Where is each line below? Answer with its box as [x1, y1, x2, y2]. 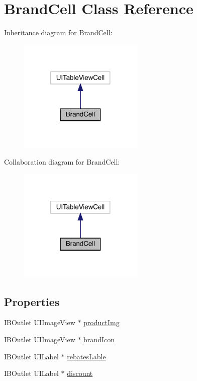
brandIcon [83, 334, 115, 345]
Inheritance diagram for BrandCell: [4, 27, 113, 38]
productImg [83, 317, 120, 328]
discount [67, 368, 93, 378]
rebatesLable [67, 351, 106, 361]
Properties [4, 293, 60, 309]
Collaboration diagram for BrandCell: [4, 157, 120, 167]
